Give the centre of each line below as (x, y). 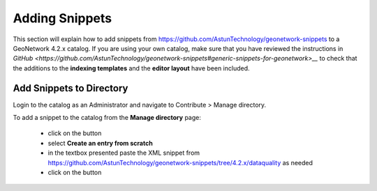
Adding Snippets (62, 18)
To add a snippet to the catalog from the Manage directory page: (107, 118)
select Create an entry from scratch (100, 143)
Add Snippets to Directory (71, 88)
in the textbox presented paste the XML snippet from (124, 153)
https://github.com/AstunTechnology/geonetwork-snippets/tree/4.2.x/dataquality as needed (180, 162)
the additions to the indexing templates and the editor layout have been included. (132, 68)
